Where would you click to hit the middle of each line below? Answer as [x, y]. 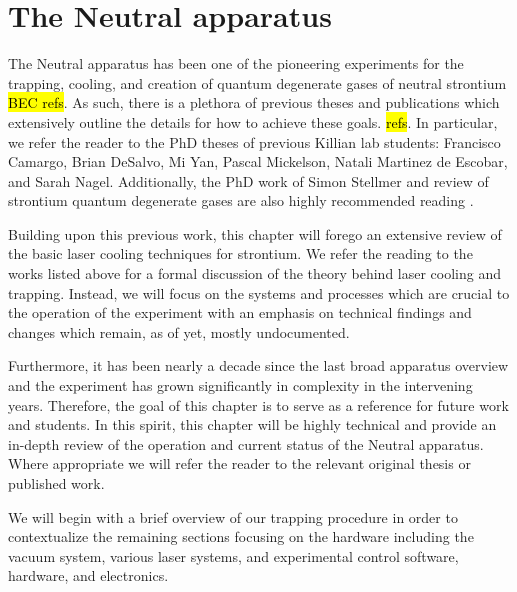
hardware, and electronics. [88, 575]
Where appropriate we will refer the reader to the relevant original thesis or [239, 463]
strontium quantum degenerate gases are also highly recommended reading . [241, 200]
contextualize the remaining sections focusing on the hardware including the [241, 536]
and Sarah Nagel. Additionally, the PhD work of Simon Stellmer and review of [248, 180]
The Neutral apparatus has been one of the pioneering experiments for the [236, 63]
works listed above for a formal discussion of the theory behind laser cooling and [255, 273]
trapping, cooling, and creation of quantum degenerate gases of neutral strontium [257, 82]
